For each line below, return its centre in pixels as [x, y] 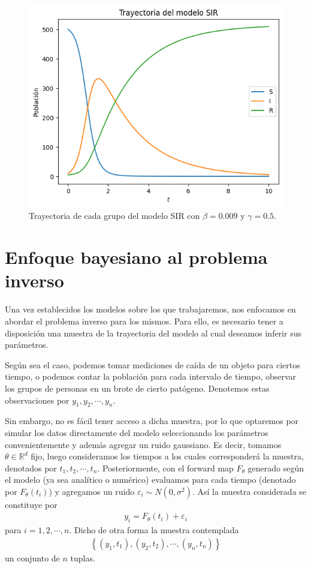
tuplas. [83, 558]
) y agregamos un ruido [92, 491]
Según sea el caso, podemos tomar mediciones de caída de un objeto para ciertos [153, 364]
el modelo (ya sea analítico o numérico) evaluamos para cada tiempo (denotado [150, 480]
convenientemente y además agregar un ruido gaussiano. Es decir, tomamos [143, 444]
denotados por [31, 468]
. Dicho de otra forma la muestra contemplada [154, 530]
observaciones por [37, 400]
